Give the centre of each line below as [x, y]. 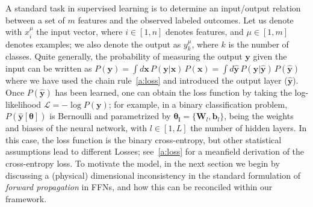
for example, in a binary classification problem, [201, 104]
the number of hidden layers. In [249, 128]
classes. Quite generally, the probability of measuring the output [124, 56]
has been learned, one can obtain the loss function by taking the [173, 92]
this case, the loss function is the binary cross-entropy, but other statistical [144, 139]
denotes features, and [205, 32]
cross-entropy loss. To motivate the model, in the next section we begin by [143, 163]
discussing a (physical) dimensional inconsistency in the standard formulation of [153, 175]
